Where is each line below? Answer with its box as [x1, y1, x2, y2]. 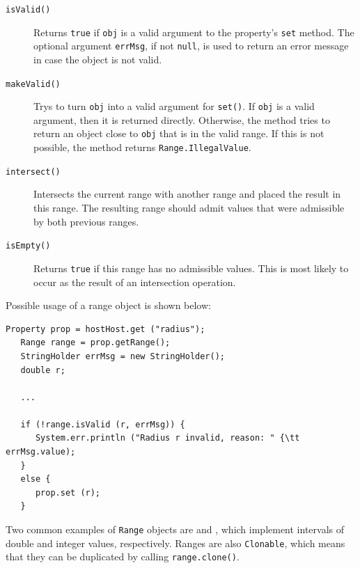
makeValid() [6, 79, 61, 89]
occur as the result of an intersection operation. [33, 274, 236, 289]
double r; [20, 365, 65, 375]
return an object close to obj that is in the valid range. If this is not [33, 126, 324, 141]
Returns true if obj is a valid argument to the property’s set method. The [33, 24, 354, 39]
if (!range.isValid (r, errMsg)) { [20, 419, 185, 429]
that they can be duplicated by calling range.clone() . [6, 549, 240, 564]
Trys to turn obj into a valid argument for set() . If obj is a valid [33, 99, 315, 113]
